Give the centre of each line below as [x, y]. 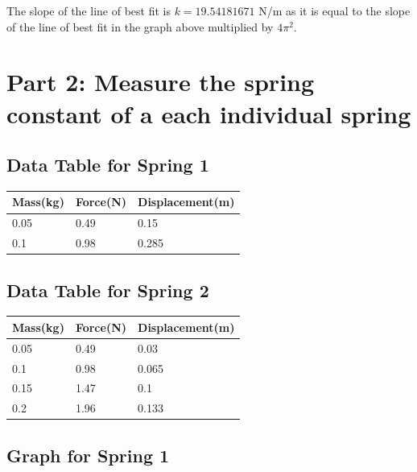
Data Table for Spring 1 [108, 165]
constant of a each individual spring [209, 113]
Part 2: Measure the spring [161, 82]
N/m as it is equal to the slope [334, 10]
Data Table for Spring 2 [108, 290]
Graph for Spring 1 [88, 455]
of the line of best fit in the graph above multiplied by [140, 26]
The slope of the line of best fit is [89, 10]
